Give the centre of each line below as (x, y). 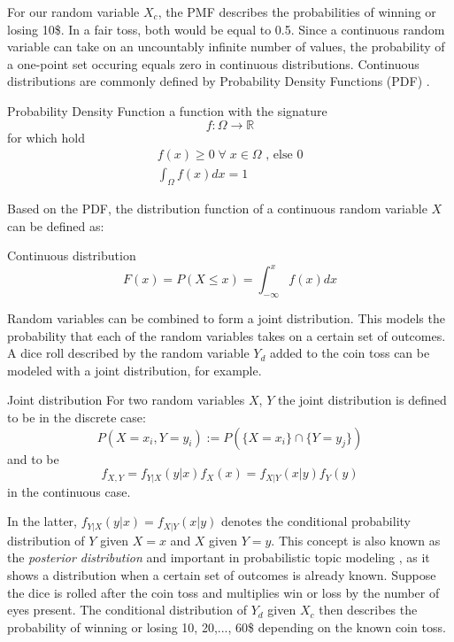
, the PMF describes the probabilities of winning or (297, 12)
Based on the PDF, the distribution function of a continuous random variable (217, 209)
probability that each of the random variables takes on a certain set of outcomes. (227, 335)
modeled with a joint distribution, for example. (135, 370)
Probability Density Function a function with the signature (167, 110)
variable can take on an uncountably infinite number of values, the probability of (226, 46)
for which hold (46, 137)
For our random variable (73, 12)
